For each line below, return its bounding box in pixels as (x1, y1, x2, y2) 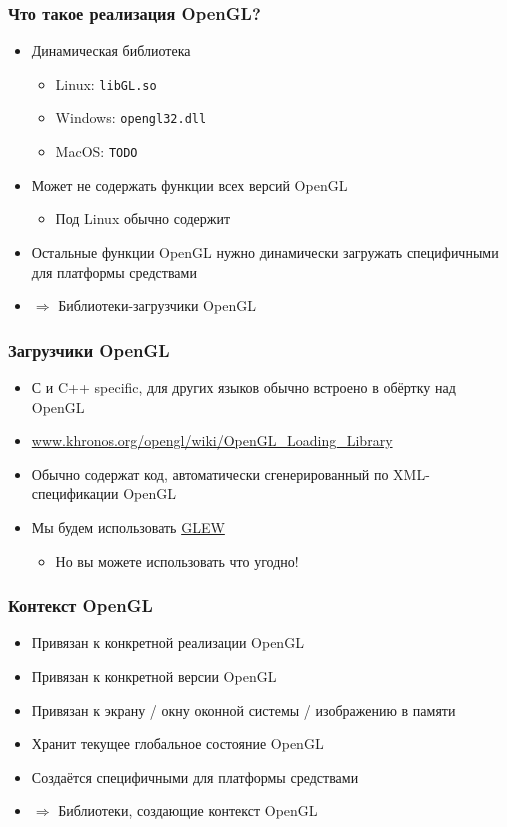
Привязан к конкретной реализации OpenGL (31, 632, 304, 653)
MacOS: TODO (55, 141, 138, 162)
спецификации (31, 483, 119, 504)
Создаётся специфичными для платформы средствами (31, 766, 359, 787)
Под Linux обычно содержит (55, 208, 231, 229)
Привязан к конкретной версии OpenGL (31, 665, 277, 686)
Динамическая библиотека (31, 40, 191, 61)
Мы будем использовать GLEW (31, 516, 225, 537)
